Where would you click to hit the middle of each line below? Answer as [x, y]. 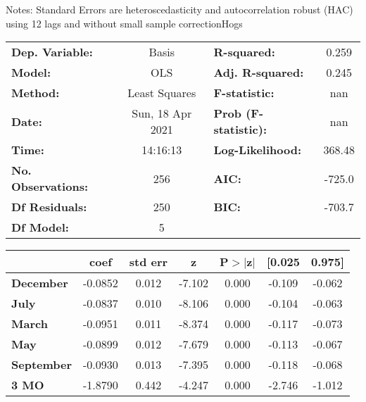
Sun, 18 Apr [162, 113]
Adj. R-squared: [259, 73]
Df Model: [40, 227]
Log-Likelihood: [258, 150]
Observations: [50, 187]
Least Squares [162, 93]
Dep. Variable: [52, 52]
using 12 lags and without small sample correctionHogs [124, 23]
